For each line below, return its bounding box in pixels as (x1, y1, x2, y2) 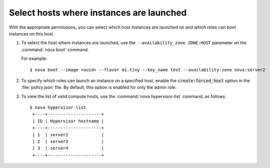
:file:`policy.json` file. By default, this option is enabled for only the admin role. (21, 84, 177, 90)
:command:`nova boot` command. (21, 47, 89, 52)
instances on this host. (9, 31, 54, 36)
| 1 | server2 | (32, 132, 104, 137)
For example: (21, 56, 48, 62)
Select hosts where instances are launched (9, 7, 187, 18)
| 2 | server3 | (32, 139, 104, 144)
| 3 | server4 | (32, 146, 104, 151)
